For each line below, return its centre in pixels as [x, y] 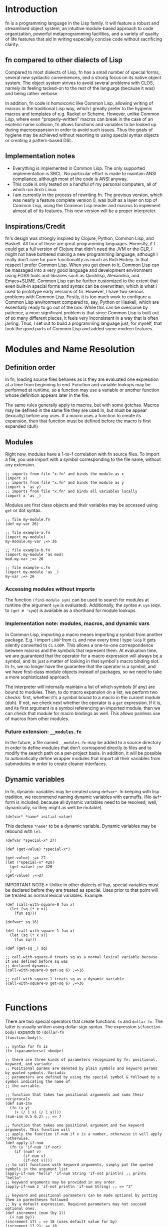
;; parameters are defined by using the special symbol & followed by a [82, 1077]
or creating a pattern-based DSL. [39, 140]
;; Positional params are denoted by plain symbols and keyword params [81, 1068]
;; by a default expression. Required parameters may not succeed [76, 1204]
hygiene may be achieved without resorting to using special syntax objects [82, 135]
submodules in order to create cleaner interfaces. [56, 764]
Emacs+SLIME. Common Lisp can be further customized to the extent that [82, 281]
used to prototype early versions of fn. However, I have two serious [74, 292]
